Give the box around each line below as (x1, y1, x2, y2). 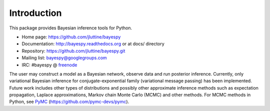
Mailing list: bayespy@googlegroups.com (21, 55, 107, 61)
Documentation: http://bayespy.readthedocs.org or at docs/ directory (21, 41, 164, 47)
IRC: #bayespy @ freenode (21, 62, 77, 68)
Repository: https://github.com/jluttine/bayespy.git (21, 48, 125, 54)
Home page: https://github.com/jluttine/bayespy (21, 34, 121, 40)
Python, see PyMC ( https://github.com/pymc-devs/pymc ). (9, 99, 129, 105)
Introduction (9, 7, 62, 18)
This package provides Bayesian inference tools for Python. (9, 25, 132, 31)
